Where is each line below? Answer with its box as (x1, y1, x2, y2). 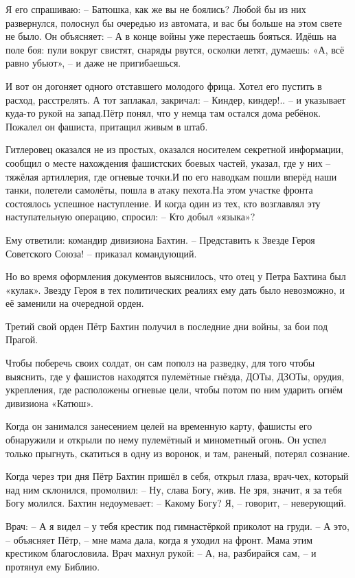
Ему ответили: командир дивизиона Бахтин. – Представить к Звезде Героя (5, 232, 315, 246)
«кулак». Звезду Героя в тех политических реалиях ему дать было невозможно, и (5, 282, 345, 297)
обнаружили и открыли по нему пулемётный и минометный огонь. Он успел (5, 432, 326, 447)
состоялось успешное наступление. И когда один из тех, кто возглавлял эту (5, 196, 321, 210)
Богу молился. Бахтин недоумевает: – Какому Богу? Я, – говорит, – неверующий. (5, 496, 347, 510)
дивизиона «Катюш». (5, 395, 93, 410)
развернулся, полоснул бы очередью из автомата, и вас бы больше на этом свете (5, 15, 342, 30)
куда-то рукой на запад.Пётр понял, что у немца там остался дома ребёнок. (5, 106, 321, 120)
